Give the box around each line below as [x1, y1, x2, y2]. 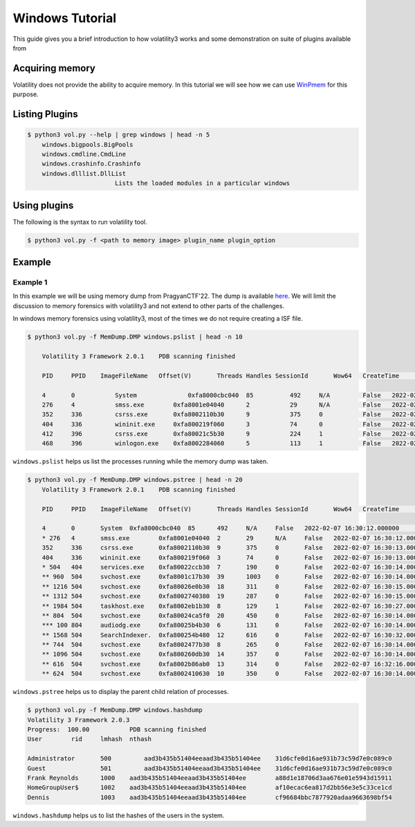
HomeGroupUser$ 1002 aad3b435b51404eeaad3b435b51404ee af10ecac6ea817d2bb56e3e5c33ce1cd [27, 783, 392, 792]
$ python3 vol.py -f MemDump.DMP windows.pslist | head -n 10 [27, 333, 243, 341]
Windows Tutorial [12, 10, 117, 26]
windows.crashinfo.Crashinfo [41, 160, 141, 168]
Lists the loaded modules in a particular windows [114, 179, 290, 187]
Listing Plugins [12, 108, 79, 121]
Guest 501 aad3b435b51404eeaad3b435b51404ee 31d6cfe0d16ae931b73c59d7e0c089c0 [27, 764, 392, 772]
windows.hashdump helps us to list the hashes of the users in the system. [12, 811, 225, 819]
